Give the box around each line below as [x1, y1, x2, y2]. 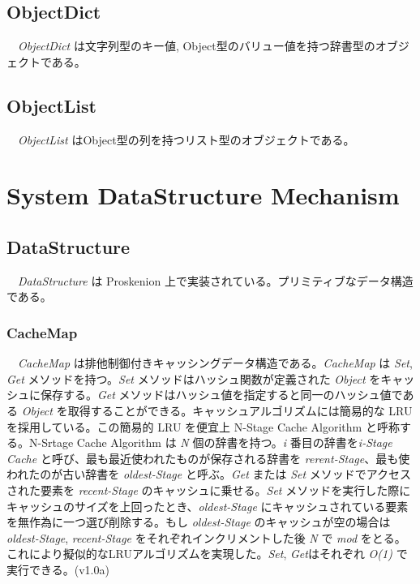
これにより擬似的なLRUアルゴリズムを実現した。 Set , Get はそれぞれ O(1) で [6, 545, 408, 562]
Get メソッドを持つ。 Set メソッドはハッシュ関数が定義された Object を [6, 370, 381, 387]
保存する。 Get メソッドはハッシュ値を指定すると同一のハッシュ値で [40, 386, 403, 403]
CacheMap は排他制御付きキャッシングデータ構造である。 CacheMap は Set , [18, 354, 413, 371]
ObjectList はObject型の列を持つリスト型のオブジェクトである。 [18, 131, 355, 148]
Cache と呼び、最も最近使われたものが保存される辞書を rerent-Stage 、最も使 [6, 449, 410, 466]
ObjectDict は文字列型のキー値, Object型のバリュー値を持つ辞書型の [18, 37, 375, 54]
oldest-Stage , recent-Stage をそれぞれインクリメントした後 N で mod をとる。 [6, 529, 406, 546]
